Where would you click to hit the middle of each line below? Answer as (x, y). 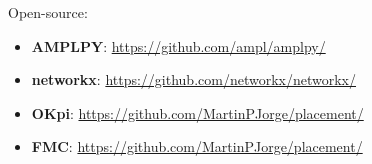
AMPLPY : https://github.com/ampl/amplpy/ (178, 45)
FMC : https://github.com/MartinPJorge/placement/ (197, 146)
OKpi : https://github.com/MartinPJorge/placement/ (197, 112)
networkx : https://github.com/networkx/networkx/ (194, 79)
